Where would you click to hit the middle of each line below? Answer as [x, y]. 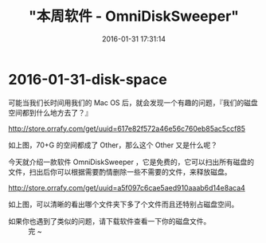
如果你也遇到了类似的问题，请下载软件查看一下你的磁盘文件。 [110, 221]
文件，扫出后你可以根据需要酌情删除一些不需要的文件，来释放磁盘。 [120, 171]
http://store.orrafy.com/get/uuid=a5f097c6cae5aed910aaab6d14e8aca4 [127, 187]
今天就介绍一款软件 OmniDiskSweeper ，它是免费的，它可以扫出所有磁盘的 [131, 162]
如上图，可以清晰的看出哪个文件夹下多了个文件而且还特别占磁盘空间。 [123, 204]
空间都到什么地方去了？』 [50, 112]
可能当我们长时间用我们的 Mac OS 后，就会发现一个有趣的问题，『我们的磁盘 [133, 102]
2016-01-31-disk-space [88, 79]
